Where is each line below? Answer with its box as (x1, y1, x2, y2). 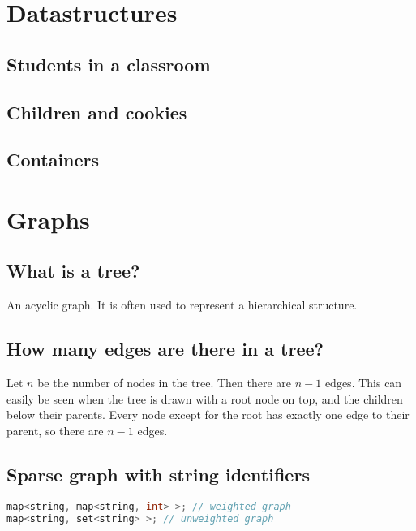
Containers (6, 147, 100, 172)
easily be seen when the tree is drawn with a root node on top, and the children (6, 390, 403, 407)
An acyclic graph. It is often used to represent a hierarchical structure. (6, 296, 358, 313)
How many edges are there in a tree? (6, 336, 324, 361)
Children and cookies (6, 99, 187, 124)
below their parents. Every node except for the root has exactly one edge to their (6, 406, 410, 423)
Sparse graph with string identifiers (6, 461, 310, 486)
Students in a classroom (6, 51, 211, 76)
